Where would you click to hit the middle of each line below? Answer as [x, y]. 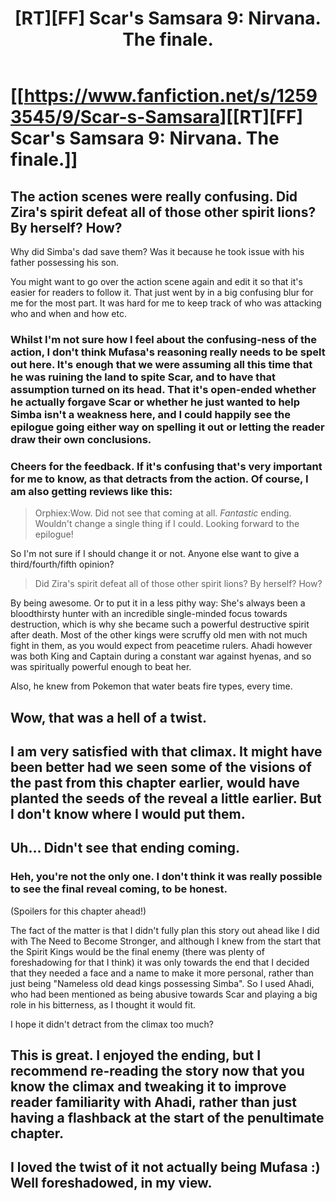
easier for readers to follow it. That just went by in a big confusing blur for [162, 292]
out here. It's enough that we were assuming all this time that [161, 364]
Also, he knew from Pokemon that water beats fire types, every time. [151, 686]
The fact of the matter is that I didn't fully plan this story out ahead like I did [165, 930]
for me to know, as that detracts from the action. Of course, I [159, 479]
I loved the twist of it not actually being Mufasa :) [165, 1167]
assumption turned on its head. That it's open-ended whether [163, 389]
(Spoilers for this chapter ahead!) [78, 911]
